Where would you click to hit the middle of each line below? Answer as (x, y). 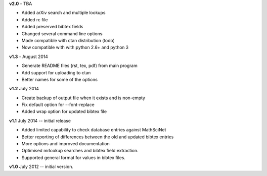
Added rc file (35, 19)
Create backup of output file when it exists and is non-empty (83, 98)
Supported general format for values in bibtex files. (73, 157)
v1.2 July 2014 (24, 89)
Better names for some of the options (60, 79)
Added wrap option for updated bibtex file (64, 112)
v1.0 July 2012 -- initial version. (41, 167)
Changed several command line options (62, 33)
